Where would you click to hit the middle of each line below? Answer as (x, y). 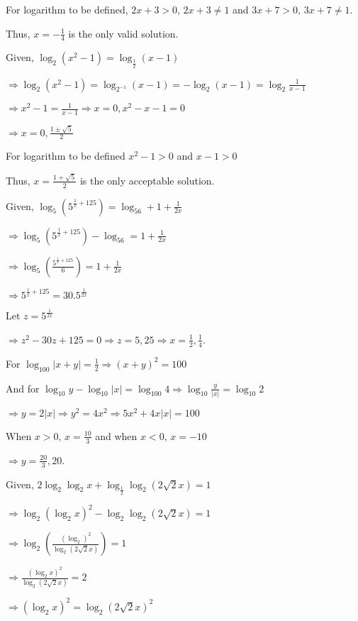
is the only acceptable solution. (147, 180)
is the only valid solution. (123, 33)
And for (23, 388)
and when (116, 435)
